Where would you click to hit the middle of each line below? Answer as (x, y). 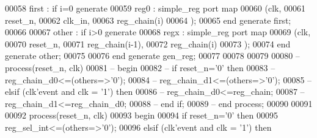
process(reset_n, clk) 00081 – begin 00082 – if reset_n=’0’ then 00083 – (140, 67)
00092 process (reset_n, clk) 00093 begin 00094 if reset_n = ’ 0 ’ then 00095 (141, 115)
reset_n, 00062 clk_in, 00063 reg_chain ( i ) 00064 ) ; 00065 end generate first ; (148, 20)
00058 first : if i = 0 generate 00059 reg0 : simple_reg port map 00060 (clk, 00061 (155, 8)
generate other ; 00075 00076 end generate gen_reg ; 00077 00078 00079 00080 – (152, 56)
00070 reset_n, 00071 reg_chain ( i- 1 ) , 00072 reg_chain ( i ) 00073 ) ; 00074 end (148, 43)
